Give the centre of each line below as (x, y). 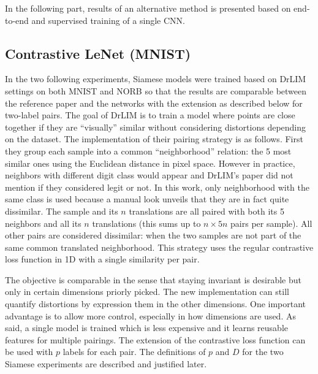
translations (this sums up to (146, 223)
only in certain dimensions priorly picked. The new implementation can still (147, 292)
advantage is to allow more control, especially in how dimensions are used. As (150, 315)
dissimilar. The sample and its (62, 211)
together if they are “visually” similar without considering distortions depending (156, 127)
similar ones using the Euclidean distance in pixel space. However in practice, (150, 163)
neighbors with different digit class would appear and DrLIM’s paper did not (149, 175)
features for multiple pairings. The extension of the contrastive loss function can (155, 339)
